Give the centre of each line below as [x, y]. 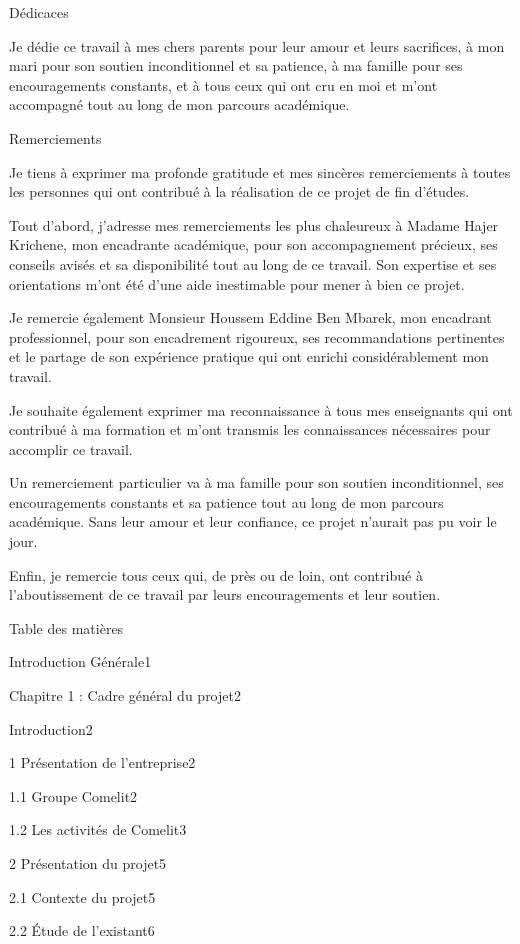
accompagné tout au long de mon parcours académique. [179, 104]
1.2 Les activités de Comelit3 [98, 829]
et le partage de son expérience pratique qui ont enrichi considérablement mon [249, 356]
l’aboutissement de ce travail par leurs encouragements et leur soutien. [225, 594]
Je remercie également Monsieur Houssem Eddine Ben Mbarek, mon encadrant [250, 317]
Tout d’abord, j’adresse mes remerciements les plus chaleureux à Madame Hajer [254, 224]
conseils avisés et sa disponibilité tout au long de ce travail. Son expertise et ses [253, 263]
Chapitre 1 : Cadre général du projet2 [125, 695]
